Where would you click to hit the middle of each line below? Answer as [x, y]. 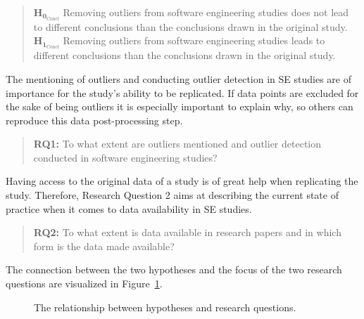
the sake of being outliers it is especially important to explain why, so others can [180, 106]
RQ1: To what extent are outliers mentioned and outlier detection [177, 144]
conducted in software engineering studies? [125, 157]
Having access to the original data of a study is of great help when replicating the [182, 181]
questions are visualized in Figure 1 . [84, 284]
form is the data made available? [104, 246]
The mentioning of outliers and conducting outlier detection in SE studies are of [178, 78]
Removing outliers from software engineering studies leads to [194, 40]
